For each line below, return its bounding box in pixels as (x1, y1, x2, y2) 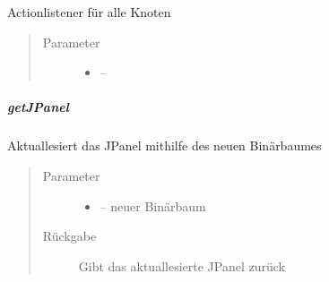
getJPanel (7, 98, 69, 116)
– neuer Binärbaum (100, 196, 206, 215)
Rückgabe (42, 226, 97, 245)
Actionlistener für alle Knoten (7, 3, 171, 21)
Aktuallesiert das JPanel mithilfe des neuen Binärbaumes (7, 136, 322, 155)
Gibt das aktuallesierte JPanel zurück (78, 256, 285, 275)
